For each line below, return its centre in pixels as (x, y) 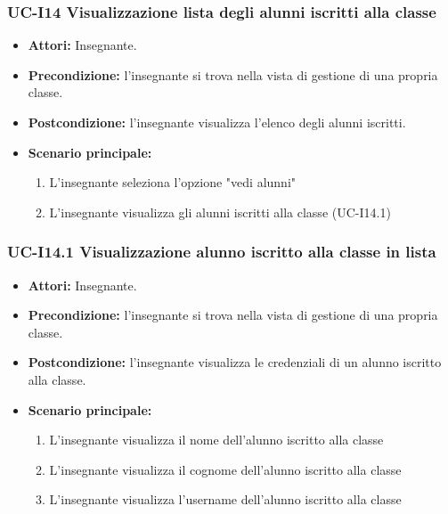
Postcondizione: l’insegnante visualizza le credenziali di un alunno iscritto (235, 362)
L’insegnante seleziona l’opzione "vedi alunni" (173, 182)
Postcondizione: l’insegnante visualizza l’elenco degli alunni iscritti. (217, 122)
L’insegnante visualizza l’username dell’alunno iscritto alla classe (225, 499)
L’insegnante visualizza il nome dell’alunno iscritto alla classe (216, 440)
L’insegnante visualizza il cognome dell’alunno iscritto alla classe (225, 469)
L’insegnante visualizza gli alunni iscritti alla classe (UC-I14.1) (220, 212)
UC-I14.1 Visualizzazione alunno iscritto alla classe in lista (222, 252)
